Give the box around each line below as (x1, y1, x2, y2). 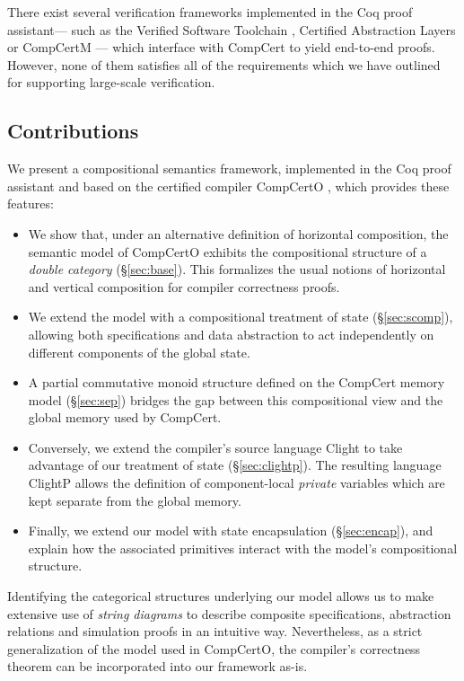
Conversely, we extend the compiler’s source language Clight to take (28, 438, 403, 456)
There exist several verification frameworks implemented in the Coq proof (7, 3, 413, 21)
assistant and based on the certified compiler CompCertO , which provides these (7, 176, 450, 195)
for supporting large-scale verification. (7, 73, 215, 92)
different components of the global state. (28, 342, 250, 361)
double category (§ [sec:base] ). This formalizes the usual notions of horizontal (28, 260, 446, 279)
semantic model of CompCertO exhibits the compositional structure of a (28, 242, 427, 261)
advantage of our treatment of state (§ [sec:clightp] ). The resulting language (28, 455, 442, 474)
